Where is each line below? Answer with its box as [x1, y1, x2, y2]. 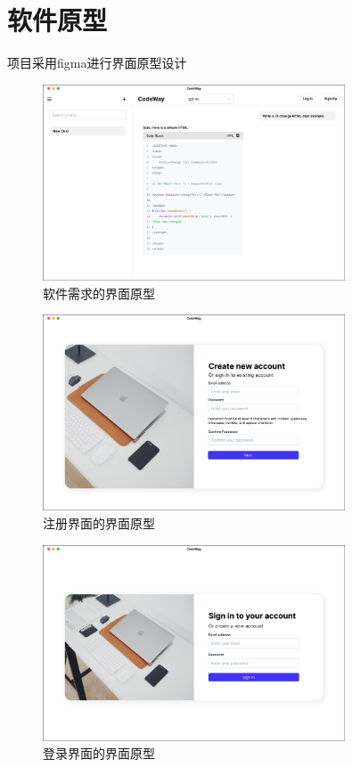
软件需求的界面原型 [43, 283, 155, 302]
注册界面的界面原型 [43, 514, 155, 533]
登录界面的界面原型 [43, 744, 155, 763]
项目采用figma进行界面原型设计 [7, 53, 187, 72]
